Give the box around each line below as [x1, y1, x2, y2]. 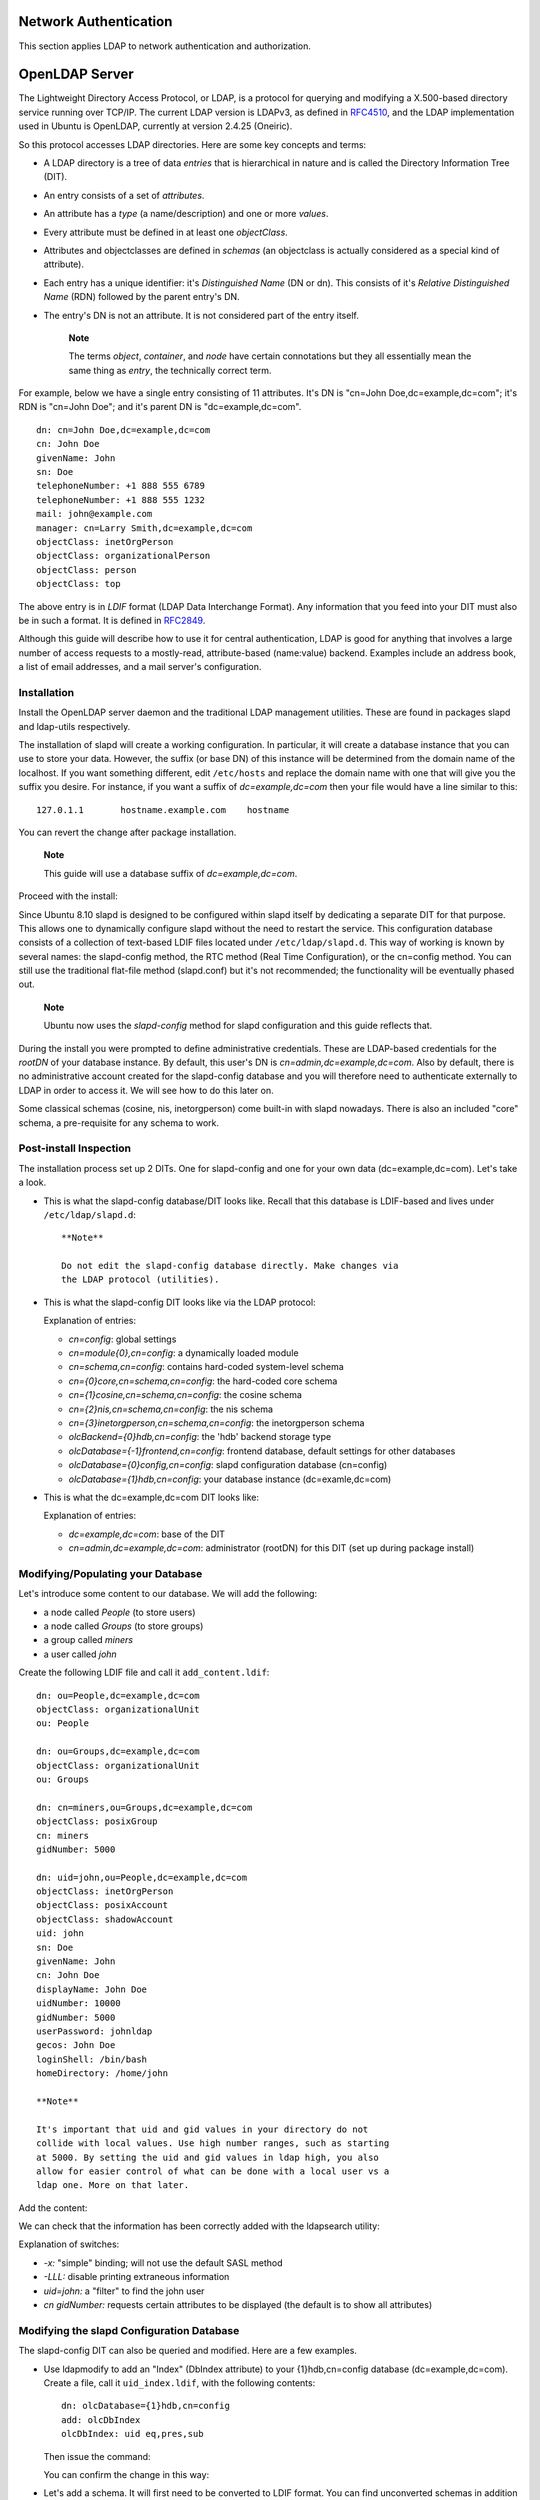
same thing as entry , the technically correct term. [68, 364, 272, 376]
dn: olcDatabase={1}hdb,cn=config [61, 2400, 230, 2412]
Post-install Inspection [18, 1141, 132, 1155]
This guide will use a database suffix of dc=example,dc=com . [43, 867, 298, 879]
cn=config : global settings [68, 1333, 177, 1345]
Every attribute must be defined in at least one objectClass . [43, 226, 289, 238]
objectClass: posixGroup [36, 1816, 158, 1827]
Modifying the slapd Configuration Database [18, 2323, 240, 2337]
